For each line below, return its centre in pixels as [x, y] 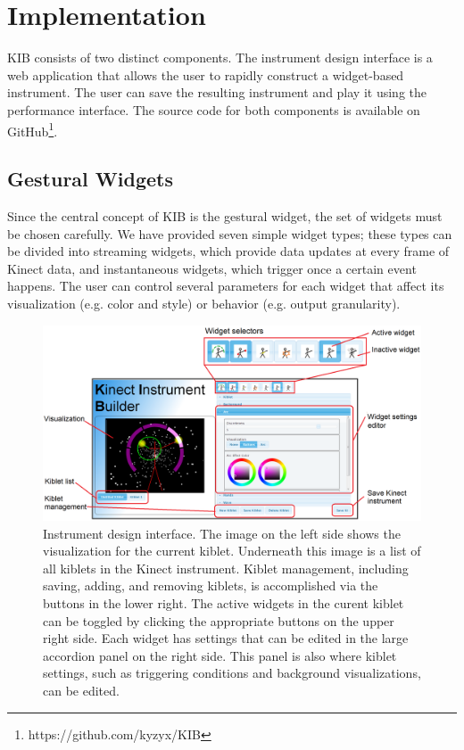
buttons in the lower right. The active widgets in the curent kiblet [224, 602]
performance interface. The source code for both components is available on [214, 109]
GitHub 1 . [33, 129]
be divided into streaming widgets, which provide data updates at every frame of [228, 251]
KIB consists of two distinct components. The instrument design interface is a [220, 58]
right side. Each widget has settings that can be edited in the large [226, 638]
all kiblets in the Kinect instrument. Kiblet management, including [226, 568]
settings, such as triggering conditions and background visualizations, [232, 673]
